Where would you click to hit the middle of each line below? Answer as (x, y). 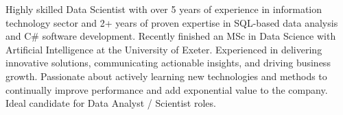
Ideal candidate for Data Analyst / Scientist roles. (111, 103)
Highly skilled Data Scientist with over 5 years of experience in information (164, 9)
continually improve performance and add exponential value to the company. (167, 89)
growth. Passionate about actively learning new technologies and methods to (166, 76)
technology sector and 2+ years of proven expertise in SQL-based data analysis (172, 22)
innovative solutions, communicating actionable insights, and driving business (168, 63)
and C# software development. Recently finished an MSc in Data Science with (171, 36)
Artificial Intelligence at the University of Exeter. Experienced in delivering (164, 49)
